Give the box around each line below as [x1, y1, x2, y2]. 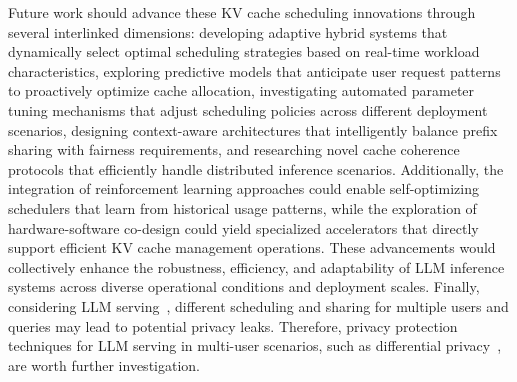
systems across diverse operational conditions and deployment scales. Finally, [8, 276, 480, 297]
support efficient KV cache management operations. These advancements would [8, 237, 496, 258]
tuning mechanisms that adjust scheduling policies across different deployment [8, 99, 488, 120]
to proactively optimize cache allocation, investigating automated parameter [8, 80, 475, 101]
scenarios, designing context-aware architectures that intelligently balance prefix [8, 119, 498, 140]
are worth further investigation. [8, 354, 200, 375]
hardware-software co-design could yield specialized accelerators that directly [8, 217, 479, 238]
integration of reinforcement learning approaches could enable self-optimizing [8, 178, 479, 199]
